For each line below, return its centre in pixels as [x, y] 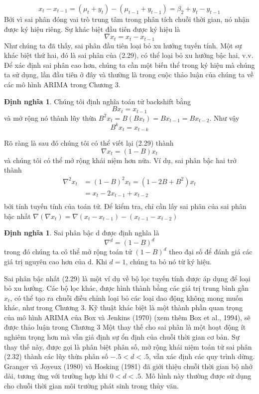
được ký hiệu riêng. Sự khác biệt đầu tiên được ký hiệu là [92, 29]
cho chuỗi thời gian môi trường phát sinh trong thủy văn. [91, 386]
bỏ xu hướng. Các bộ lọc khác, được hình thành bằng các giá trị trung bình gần [126, 288]
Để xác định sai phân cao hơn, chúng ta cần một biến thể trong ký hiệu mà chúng [129, 65]
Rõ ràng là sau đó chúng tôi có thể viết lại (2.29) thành [89, 143]
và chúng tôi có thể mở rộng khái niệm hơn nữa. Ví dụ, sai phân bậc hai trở [120, 160]
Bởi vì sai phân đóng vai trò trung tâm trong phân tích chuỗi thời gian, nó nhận [127, 19]
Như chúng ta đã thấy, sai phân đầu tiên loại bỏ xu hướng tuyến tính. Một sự [123, 45]
